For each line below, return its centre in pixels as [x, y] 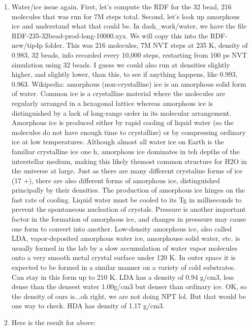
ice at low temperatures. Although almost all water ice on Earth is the [118, 142]
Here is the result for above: [54, 322]
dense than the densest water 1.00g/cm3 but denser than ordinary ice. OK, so [129, 286]
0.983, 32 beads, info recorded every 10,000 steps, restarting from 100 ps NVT [129, 54]
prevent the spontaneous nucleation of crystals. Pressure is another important [129, 209]
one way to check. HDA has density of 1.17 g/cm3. [88, 306]
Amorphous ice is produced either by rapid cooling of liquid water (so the [123, 122]
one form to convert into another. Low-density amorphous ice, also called [122, 228]
